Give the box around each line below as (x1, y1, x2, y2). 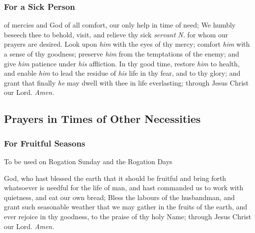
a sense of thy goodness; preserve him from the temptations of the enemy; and (4, 49, 239, 58)
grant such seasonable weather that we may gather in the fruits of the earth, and (4, 202, 248, 212)
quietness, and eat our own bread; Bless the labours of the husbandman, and (4, 192, 235, 202)
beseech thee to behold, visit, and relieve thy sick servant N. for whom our (4, 29, 228, 39)
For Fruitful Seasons (4, 137, 85, 149)
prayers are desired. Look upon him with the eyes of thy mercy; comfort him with (4, 39, 250, 49)
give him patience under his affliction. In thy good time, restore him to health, (4, 58, 240, 68)
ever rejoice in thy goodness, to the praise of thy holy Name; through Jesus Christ (4, 211, 252, 221)
